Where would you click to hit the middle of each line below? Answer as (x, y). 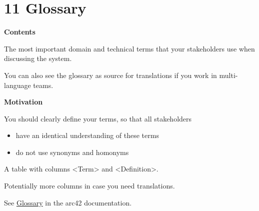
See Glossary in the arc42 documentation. (68, 202)
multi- (228, 75)
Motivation (23, 102)
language (17, 85)
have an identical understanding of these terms (87, 135)
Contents (20, 32)
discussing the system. (38, 58)
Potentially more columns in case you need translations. (89, 186)
